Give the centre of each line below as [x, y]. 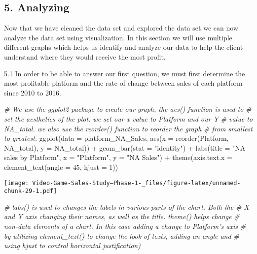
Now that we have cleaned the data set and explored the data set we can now [121, 28]
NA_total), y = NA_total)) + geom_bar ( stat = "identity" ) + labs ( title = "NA [125, 147]
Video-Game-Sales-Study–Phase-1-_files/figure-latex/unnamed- [136, 183]
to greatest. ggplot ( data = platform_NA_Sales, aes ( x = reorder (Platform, [116, 138]
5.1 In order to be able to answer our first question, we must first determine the [125, 73]
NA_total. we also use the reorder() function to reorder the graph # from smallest [128, 128]
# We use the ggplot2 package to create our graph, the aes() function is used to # [128, 109]
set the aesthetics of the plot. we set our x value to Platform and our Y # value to [128, 118]
